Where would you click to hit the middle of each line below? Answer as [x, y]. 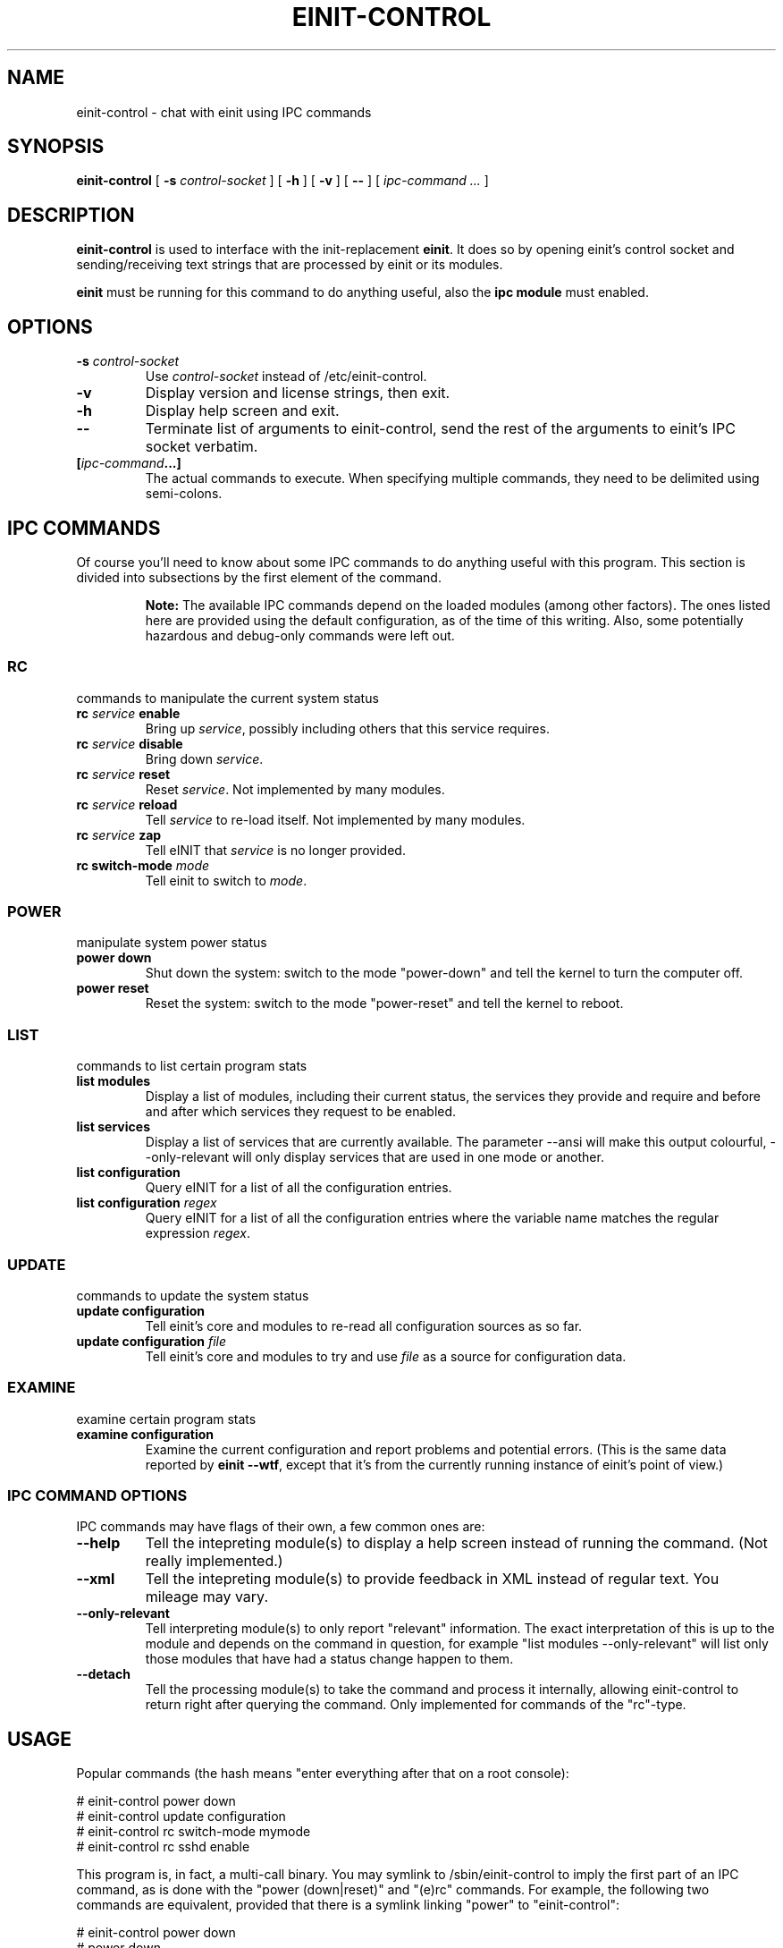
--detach [103, 1674]
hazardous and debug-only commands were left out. [300, 635]
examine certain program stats [166, 1419]
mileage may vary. [206, 1597]
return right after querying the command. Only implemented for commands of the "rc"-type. [416, 1705]
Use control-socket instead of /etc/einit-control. [286, 377]
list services [113, 1127]
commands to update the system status [193, 1295]
